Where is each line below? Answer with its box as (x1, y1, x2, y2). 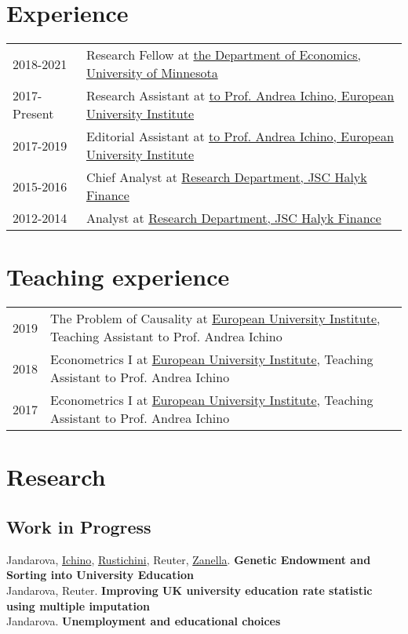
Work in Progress (6, 515, 151, 539)
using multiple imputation (6, 597, 150, 614)
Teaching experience (6, 261, 230, 293)
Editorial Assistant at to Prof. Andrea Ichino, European (86, 127, 394, 146)
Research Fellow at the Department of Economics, (86, 46, 361, 64)
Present (13, 104, 54, 123)
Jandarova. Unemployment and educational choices (6, 613, 281, 629)
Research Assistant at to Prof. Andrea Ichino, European (86, 86, 395, 105)
